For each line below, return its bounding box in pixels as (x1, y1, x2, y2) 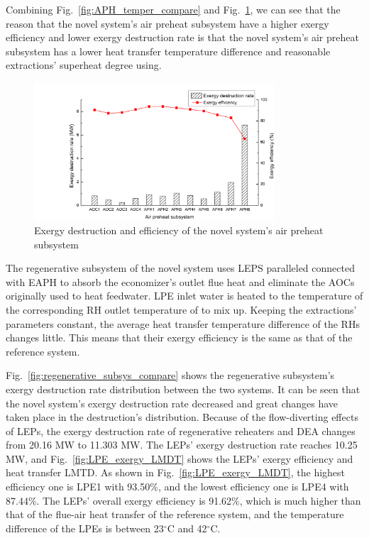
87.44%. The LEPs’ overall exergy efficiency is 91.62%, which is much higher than (6, 493, 361, 507)
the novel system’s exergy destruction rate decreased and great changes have (6, 395, 338, 410)
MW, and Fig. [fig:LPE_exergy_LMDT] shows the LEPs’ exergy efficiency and (6, 451, 353, 466)
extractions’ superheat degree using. (6, 57, 162, 72)
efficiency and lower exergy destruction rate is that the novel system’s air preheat (6, 30, 359, 45)
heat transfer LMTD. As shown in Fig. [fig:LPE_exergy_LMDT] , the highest (6, 465, 346, 480)
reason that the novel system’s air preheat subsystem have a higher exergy (6, 16, 329, 31)
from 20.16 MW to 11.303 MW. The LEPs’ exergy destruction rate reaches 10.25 (6, 437, 358, 452)
